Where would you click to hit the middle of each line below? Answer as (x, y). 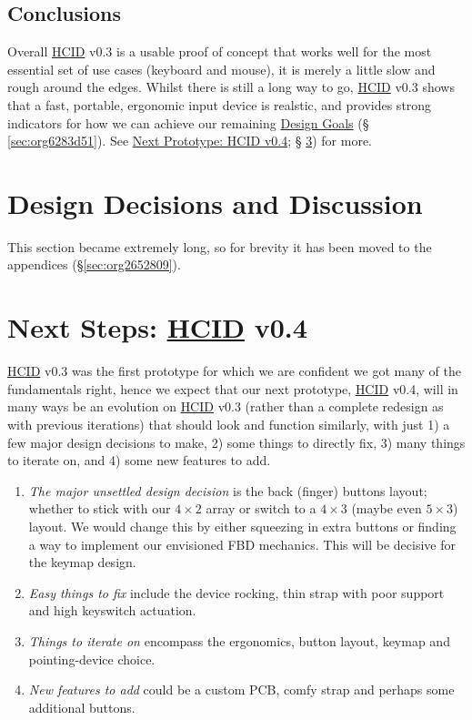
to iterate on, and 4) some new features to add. (139, 460)
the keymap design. (82, 562)
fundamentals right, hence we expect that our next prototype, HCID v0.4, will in (233, 388)
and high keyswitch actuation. (112, 610)
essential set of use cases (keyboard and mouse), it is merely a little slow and (221, 69)
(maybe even (387, 508)
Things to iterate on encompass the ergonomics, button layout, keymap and (239, 640)
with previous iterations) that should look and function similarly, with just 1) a (229, 424)
